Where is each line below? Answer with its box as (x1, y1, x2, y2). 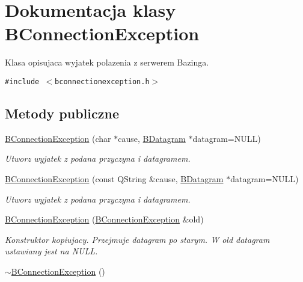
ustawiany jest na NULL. (5, 245, 98, 257)
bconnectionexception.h (55, 77, 150, 86)
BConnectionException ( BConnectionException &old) (5, 213, 204, 225)
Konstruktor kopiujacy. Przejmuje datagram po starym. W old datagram (5, 233, 270, 245)
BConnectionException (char (5, 132, 111, 144)
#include (5, 77, 40, 86)
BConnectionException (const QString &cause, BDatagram (5, 172, 224, 185)
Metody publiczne (5, 103, 119, 122)
